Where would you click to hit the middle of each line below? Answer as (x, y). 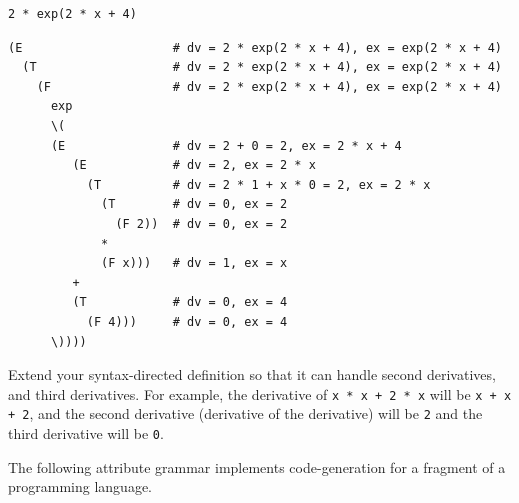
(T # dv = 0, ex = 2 (194, 204)
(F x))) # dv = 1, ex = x (194, 263)
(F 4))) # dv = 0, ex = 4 (187, 321)
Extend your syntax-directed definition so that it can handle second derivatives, (252, 374)
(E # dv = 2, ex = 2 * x (194, 165)
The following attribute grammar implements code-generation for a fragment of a (257, 466)
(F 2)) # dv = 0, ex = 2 (201, 223)
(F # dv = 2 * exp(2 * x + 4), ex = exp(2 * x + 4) (269, 86)
